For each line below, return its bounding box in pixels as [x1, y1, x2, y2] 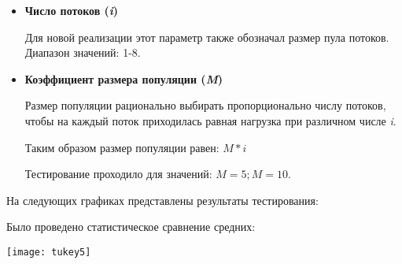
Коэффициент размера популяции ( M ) [24, 70, 223, 87]
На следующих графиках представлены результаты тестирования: [6, 191, 319, 208]
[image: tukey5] [6, 246, 91, 258]
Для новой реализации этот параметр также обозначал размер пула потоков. [24, 28, 389, 45]
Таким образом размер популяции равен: [24, 139, 219, 155]
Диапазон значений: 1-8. [24, 44, 141, 61]
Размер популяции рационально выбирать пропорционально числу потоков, [24, 97, 386, 113]
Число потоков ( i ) [24, 2, 119, 18]
